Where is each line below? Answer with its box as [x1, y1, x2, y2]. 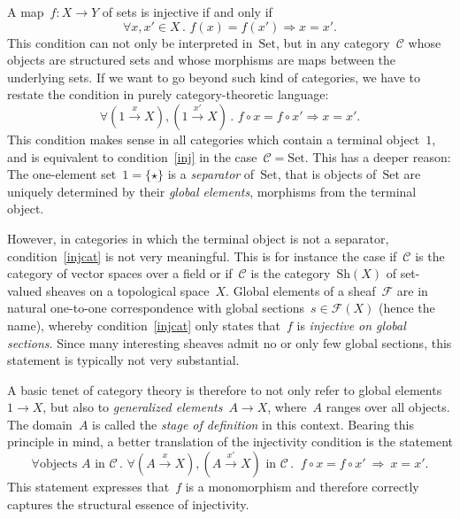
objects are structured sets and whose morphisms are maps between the [7, 50, 396, 69]
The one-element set [7, 165, 117, 183]
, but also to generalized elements [42, 398, 223, 416]
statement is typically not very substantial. [7, 351, 240, 369]
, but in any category [275, 33, 390, 51]
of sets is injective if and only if [102, 3, 272, 20]
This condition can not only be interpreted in [7, 33, 253, 51]
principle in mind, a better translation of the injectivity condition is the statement [7, 432, 453, 451]
